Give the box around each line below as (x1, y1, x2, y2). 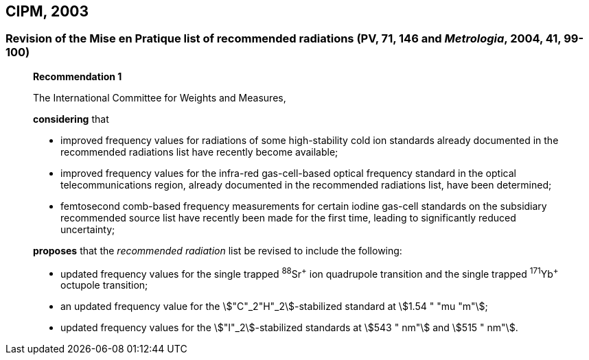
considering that (33, 112, 109, 125)
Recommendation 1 (33, 70, 122, 82)
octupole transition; (60, 279, 148, 291)
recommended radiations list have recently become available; (60, 145, 338, 158)
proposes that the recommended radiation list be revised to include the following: (33, 244, 402, 256)
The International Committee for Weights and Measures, (33, 91, 286, 104)
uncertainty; (60, 223, 115, 235)
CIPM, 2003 (5, 3, 89, 20)
